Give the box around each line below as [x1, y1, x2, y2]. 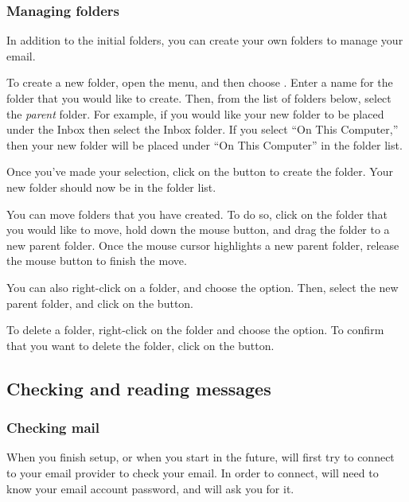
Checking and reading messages [6, 376, 271, 400]
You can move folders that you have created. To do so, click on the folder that [6, 205, 388, 222]
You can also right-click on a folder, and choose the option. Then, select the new [6, 278, 399, 295]
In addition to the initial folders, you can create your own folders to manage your [6, 32, 403, 49]
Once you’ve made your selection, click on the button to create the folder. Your [6, 163, 393, 180]
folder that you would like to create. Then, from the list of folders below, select [6, 90, 391, 106]
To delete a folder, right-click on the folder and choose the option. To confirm [6, 321, 384, 338]
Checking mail [6, 418, 100, 438]
